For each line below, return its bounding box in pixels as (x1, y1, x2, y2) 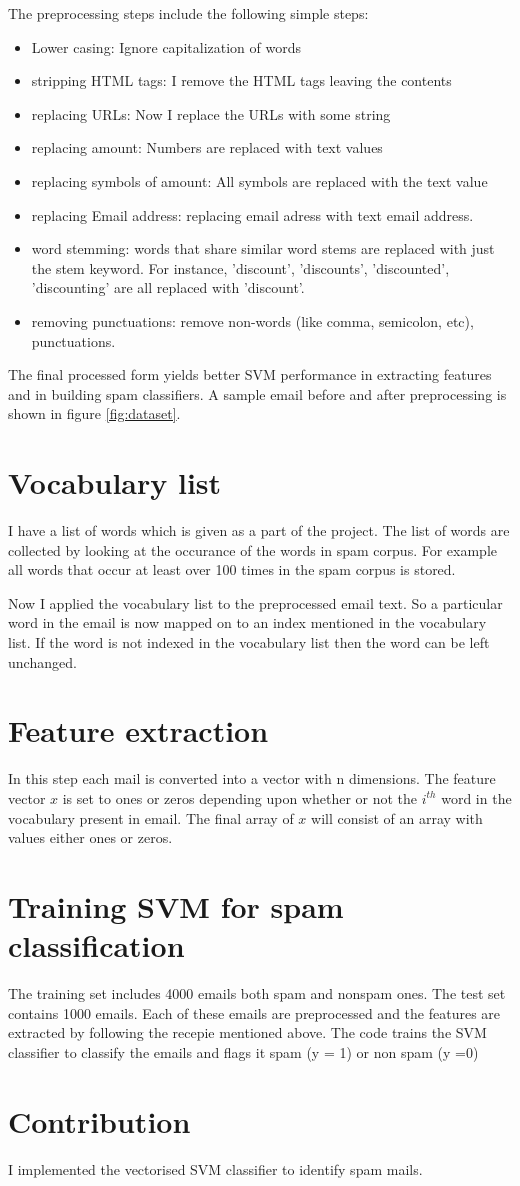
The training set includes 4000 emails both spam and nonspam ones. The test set (8, 983, 506, 1003)
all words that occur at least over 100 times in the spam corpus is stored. (8, 559, 456, 580)
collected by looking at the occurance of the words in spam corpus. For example (8, 539, 498, 560)
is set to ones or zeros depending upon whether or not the (62, 787, 418, 808)
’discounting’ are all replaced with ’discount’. (31, 277, 305, 298)
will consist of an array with (311, 807, 483, 828)
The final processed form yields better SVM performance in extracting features (8, 364, 492, 385)
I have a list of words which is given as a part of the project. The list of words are (8, 520, 510, 541)
